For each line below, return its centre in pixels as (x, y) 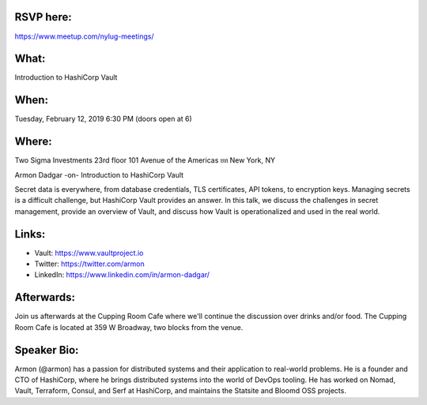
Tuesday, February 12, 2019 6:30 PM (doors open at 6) (104, 119)
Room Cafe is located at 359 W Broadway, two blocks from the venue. (129, 327)
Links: (30, 234)
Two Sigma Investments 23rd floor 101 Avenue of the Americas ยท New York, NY (145, 160)
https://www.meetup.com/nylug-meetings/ (84, 36)
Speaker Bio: (47, 350)
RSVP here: (43, 17)
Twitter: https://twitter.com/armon (90, 264)
